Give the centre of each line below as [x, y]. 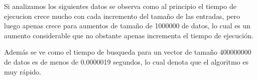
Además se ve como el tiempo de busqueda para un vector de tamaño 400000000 [128, 52]
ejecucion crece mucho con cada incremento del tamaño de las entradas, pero [122, 16]
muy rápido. [23, 71]
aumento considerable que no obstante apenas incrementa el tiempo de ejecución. [129, 35]
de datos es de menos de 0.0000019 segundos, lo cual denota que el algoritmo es [126, 61]
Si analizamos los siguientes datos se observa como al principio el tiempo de [120, 6]
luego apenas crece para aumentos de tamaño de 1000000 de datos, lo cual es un [127, 26]
